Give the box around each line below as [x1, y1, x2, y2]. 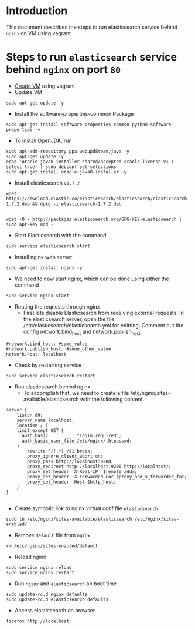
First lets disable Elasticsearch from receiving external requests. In [23, 309, 184, 316]
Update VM [14, 88, 43, 95]
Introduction [6, 4, 68, 18]
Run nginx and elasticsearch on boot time [14, 580, 117, 587]
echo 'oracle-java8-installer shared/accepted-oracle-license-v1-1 [6, 159, 175, 165]
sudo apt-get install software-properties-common [6, 122, 130, 128]
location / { [16, 422, 49, 428]
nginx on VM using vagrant [6, 29, 71, 36]
